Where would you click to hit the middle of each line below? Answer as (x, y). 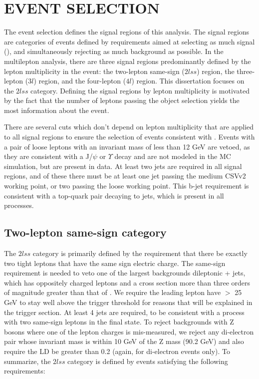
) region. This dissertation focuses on (188, 81)
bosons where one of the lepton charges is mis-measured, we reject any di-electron (129, 331)
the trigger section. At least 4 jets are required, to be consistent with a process (124, 312)
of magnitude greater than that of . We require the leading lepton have (113, 292)
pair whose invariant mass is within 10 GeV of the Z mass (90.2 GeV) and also (124, 341)
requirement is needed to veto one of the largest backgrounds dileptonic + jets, (125, 273)
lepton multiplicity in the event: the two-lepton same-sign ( (94, 71)
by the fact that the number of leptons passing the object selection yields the (122, 100)
